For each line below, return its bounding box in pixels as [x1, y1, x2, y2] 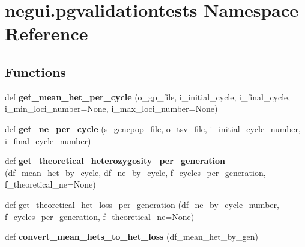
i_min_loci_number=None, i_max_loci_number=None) [5, 102, 218, 115]
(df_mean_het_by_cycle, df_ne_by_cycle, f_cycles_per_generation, [5, 166, 266, 178]
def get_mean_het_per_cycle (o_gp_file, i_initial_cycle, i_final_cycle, [5, 90, 291, 103]
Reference [5, 21, 88, 46]
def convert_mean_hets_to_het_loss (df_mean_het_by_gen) [5, 230, 258, 243]
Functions [5, 62, 66, 81]
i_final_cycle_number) [5, 134, 91, 147]
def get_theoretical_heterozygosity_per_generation [5, 154, 225, 167]
